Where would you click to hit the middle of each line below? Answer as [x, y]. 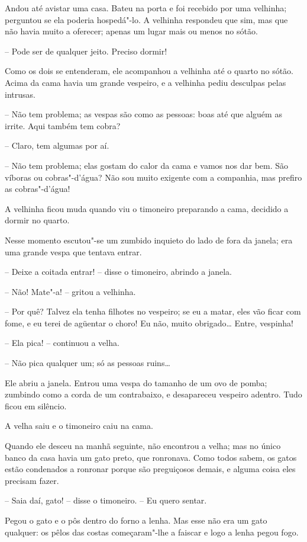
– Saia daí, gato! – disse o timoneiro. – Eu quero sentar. [106, 500]
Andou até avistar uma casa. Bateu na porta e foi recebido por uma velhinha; [146, 8]
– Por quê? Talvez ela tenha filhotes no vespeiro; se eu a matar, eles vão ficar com [153, 311]
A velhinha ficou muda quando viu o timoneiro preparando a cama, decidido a [147, 208]
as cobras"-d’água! [38, 189]
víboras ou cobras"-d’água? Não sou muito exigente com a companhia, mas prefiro [153, 177]
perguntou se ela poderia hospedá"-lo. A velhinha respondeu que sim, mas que [146, 19]
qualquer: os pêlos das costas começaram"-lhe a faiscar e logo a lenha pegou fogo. [152, 532]
